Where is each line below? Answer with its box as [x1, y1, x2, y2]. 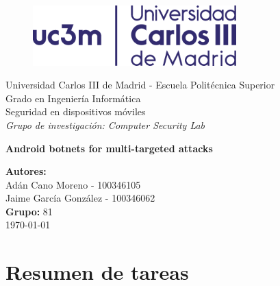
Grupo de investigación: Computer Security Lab [5, 117, 205, 132]
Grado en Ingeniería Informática [5, 91, 141, 105]
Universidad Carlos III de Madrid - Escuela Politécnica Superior [5, 78, 275, 92]
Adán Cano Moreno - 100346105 [5, 177, 141, 191]
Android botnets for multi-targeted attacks [5, 141, 213, 155]
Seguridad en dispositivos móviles [5, 104, 146, 119]
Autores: [5, 164, 47, 178]
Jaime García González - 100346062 [5, 191, 155, 205]
